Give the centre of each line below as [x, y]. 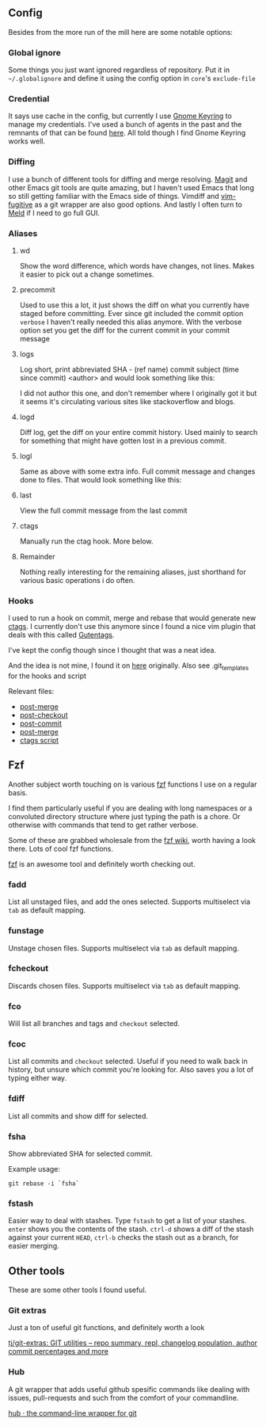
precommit [37, 290]
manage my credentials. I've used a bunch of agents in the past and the [125, 124]
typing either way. [38, 1078]
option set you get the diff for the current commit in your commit [125, 330]
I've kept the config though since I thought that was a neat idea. [112, 650]
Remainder [37, 557]
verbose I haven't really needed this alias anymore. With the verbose [131, 322]
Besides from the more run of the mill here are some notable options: [121, 32]
